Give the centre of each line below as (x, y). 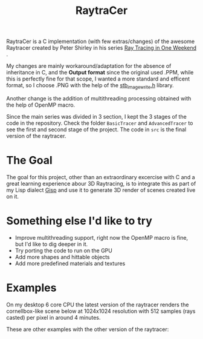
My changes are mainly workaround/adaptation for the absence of (89, 66)
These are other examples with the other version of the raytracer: (88, 329)
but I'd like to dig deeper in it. (51, 244)
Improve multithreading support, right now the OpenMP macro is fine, (101, 237)
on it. (13, 196)
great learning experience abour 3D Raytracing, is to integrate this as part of (101, 183)
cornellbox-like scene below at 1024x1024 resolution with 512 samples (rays (101, 311)
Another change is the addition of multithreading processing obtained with (99, 98)
